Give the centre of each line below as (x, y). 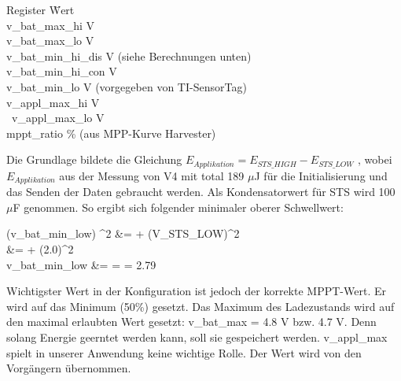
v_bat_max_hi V (51, 25)
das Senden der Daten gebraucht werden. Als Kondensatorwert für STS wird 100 (201, 192)
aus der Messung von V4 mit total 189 (152, 175)
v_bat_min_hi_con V (62, 71)
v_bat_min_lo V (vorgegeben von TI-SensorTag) (127, 86)
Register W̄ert (40, 9)
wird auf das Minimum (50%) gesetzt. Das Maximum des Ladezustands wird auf (200, 306)
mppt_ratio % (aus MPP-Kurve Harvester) (111, 133)
